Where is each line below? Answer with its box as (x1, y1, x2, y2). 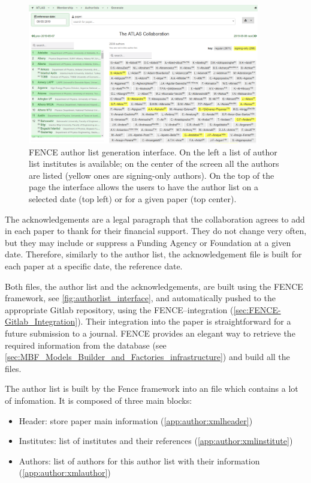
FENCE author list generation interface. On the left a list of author (29, 145, 277, 158)
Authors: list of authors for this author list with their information (19, 454, 260, 467)
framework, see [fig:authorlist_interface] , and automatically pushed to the (5, 292, 276, 304)
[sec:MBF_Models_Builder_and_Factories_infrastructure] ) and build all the (5, 350, 290, 363)
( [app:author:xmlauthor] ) (19, 466, 111, 479)
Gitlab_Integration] (5, 315, 78, 328)
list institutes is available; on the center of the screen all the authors (29, 157, 279, 170)
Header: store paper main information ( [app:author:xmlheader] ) (19, 414, 253, 427)
